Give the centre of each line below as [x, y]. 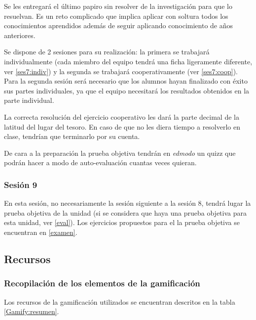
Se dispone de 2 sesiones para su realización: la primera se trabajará [107, 52]
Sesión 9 [21, 184]
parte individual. [29, 100]
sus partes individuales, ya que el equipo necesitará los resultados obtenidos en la [127, 90]
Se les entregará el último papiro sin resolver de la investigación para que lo [118, 6]
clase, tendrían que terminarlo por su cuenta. [72, 136]
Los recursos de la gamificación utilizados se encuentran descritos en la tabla [120, 301]
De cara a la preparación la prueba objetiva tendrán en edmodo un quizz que [120, 153]
